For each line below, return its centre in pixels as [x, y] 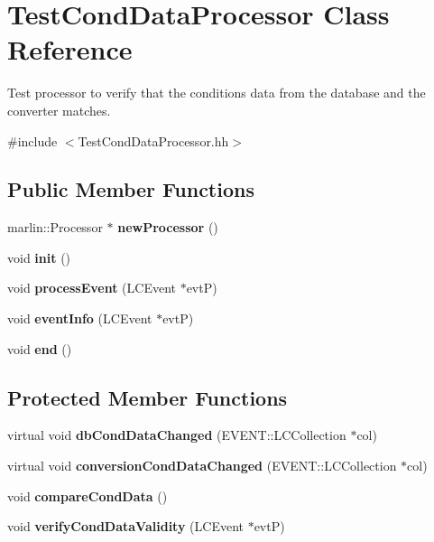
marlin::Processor [55, 227]
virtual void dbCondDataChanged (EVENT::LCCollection [177, 435]
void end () [40, 348]
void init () [39, 257]
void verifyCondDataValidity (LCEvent [125, 526]
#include [32, 140]
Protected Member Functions [148, 397]
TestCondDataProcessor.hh [153, 140]
